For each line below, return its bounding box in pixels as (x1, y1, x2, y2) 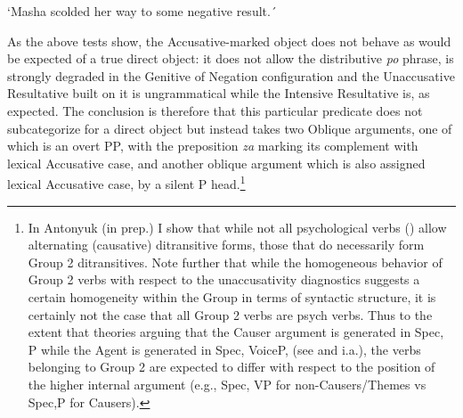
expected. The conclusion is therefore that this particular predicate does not (7, 101, 423, 119)
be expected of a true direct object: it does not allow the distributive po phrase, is (7, 49, 454, 68)
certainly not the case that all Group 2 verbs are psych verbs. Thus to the (28, 305, 433, 324)
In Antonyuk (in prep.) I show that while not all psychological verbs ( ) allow (28, 217, 447, 236)
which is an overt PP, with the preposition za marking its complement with (7, 136, 418, 155)
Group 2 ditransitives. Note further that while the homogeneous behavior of (28, 252, 443, 271)
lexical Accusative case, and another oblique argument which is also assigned (7, 153, 426, 172)
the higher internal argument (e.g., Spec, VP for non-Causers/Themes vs (28, 374, 426, 393)
